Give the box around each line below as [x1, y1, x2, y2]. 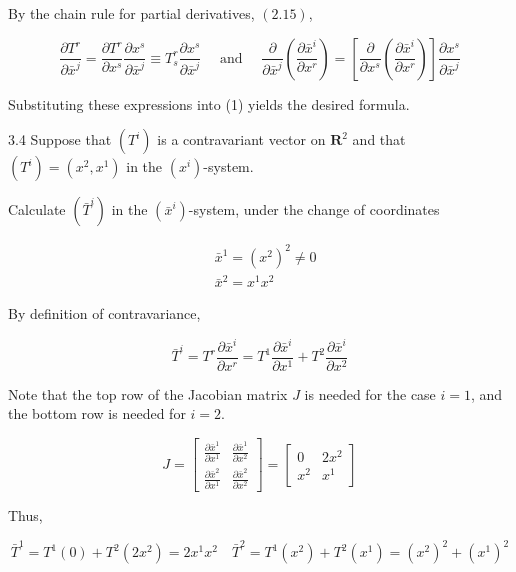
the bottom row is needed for [8, 403, 186, 424]
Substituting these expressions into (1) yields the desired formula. [8, 93, 410, 114]
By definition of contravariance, [8, 303, 201, 324]
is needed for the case [304, 383, 436, 404]
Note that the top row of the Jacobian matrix [8, 383, 288, 404]
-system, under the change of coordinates [188, 199, 440, 220]
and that [352, 129, 406, 150]
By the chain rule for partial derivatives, [8, 3, 255, 23]
